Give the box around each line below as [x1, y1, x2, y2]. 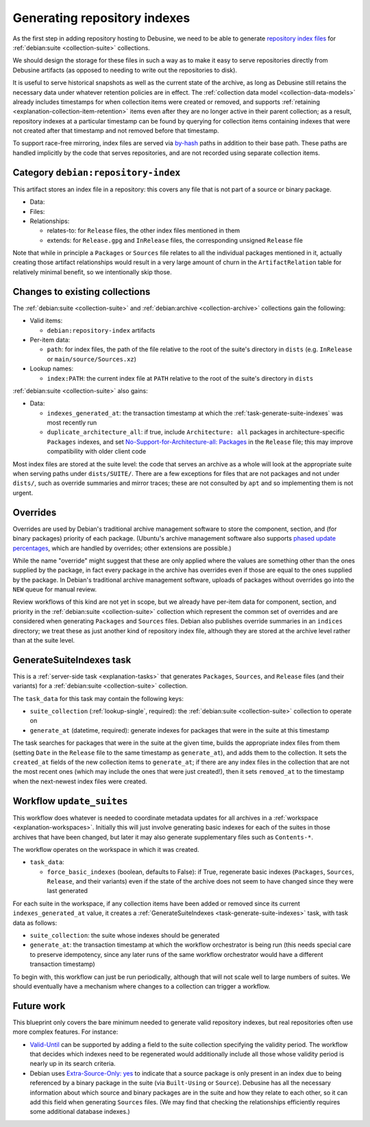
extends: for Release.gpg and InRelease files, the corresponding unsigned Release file [47, 236, 303, 244]
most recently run [47, 418, 97, 427]
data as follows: [12, 918, 58, 927]
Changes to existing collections [12, 285, 151, 298]
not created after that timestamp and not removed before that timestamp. [12, 127, 219, 135]
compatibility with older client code [47, 447, 147, 455]
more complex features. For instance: [12, 1028, 119, 1036]
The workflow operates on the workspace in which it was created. [12, 845, 199, 853]
